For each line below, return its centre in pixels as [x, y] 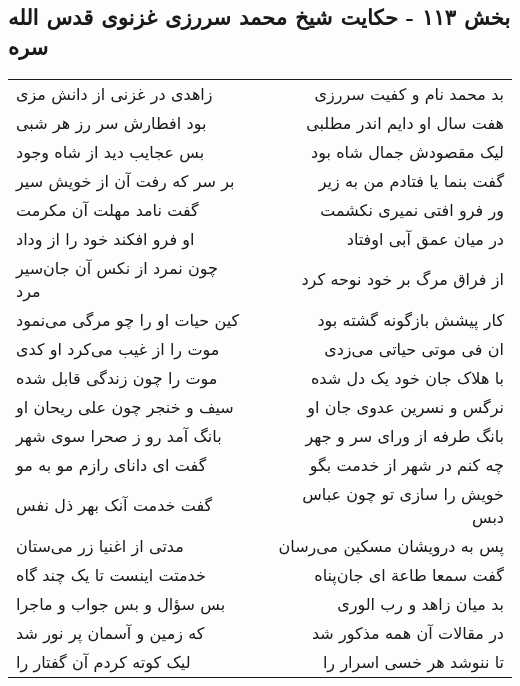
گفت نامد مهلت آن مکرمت [107, 209]
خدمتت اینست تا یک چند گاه [111, 574]
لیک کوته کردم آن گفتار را [103, 661]
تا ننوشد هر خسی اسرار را [413, 661]
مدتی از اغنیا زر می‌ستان [100, 545]
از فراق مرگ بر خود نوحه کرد [402, 279]
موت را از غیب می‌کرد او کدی [118, 348]
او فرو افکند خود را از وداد [105, 238]
